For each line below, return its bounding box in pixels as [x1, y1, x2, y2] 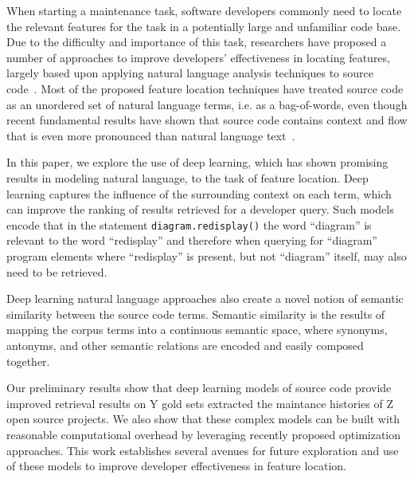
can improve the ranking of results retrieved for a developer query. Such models [6, 201, 394, 218]
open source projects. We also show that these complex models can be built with [6, 410, 400, 427]
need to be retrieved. [6, 263, 107, 280]
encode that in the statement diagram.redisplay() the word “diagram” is [6, 216, 372, 233]
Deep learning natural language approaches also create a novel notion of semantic [6, 290, 404, 307]
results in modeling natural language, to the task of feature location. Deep [6, 169, 369, 186]
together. [6, 352, 50, 369]
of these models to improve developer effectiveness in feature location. [6, 457, 346, 474]
